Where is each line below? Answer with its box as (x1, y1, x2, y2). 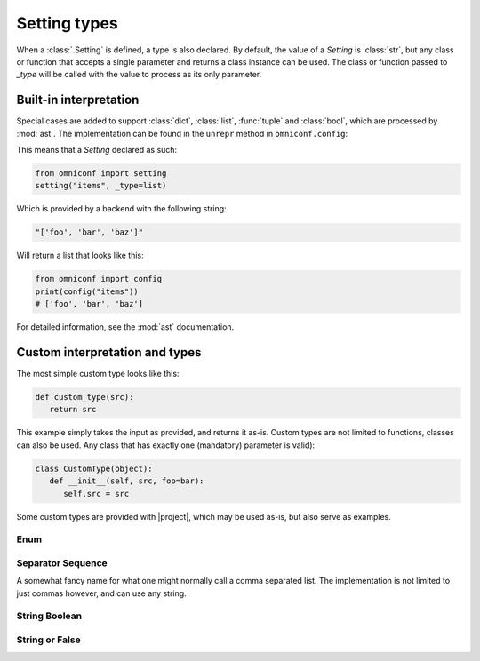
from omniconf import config (35, 274, 163, 284)
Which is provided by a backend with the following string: (16, 203, 227, 214)
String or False (16, 633, 82, 646)
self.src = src (63, 489, 130, 498)
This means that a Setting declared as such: (16, 145, 178, 155)
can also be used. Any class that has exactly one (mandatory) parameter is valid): (16, 440, 316, 450)
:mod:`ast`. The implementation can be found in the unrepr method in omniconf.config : (16, 128, 348, 139)
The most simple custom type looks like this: (16, 369, 180, 378)
